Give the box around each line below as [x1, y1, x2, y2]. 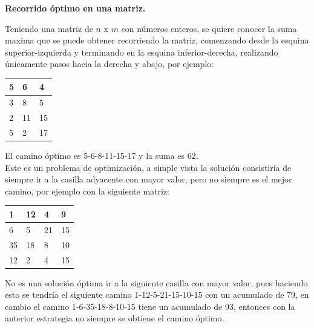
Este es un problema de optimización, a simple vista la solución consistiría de [5, 161, 292, 173]
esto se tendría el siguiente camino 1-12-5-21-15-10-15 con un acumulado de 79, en [5, 288, 309, 301]
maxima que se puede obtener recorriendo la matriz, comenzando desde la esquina [5, 34, 309, 47]
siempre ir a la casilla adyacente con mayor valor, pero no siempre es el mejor [5, 173, 292, 185]
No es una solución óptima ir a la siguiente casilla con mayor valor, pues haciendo [5, 276, 308, 289]
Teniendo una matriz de [5, 22, 93, 34]
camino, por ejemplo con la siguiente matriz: [5, 184, 169, 197]
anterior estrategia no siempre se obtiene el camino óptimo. [5, 312, 224, 324]
